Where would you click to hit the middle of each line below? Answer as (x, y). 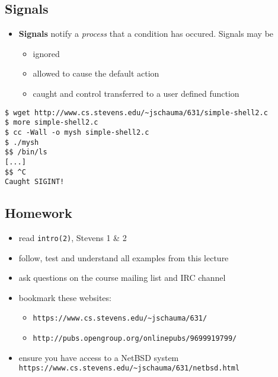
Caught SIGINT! (35, 182)
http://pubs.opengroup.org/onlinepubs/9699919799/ (135, 339)
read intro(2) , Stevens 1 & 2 (73, 238)
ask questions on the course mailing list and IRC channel (122, 278)
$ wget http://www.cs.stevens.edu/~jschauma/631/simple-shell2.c (136, 113)
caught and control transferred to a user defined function (136, 93)
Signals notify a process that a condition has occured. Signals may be (146, 34)
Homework (39, 213)
